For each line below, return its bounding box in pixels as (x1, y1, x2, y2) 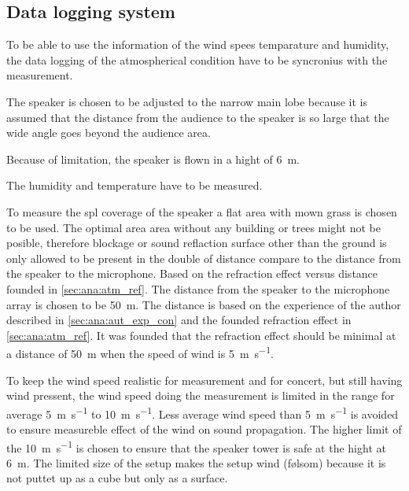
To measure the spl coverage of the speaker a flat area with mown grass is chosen (6, 203, 397, 220)
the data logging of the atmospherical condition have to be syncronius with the (6, 51, 388, 68)
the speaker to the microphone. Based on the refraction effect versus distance (6, 265, 378, 282)
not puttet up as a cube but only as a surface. (6, 470, 228, 486)
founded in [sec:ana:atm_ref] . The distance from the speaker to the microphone (6, 280, 390, 297)
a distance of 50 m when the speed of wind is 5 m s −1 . (6, 343, 274, 361)
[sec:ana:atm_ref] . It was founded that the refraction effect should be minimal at (6, 327, 396, 343)
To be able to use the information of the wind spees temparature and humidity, (6, 36, 389, 53)
